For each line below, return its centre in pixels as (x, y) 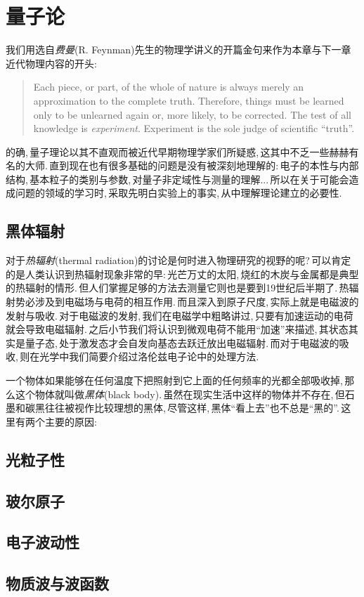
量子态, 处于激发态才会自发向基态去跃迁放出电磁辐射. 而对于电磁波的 (182, 342)
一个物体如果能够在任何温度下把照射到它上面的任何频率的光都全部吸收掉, (174, 380)
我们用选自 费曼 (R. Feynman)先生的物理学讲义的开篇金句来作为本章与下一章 (178, 50)
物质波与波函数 (57, 583)
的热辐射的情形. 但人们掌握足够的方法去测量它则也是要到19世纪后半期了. (172, 288)
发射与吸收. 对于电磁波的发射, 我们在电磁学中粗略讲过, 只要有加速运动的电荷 (180, 315)
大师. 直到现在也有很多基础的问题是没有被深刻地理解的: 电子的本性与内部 (192, 165)
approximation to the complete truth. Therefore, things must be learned (189, 100)
